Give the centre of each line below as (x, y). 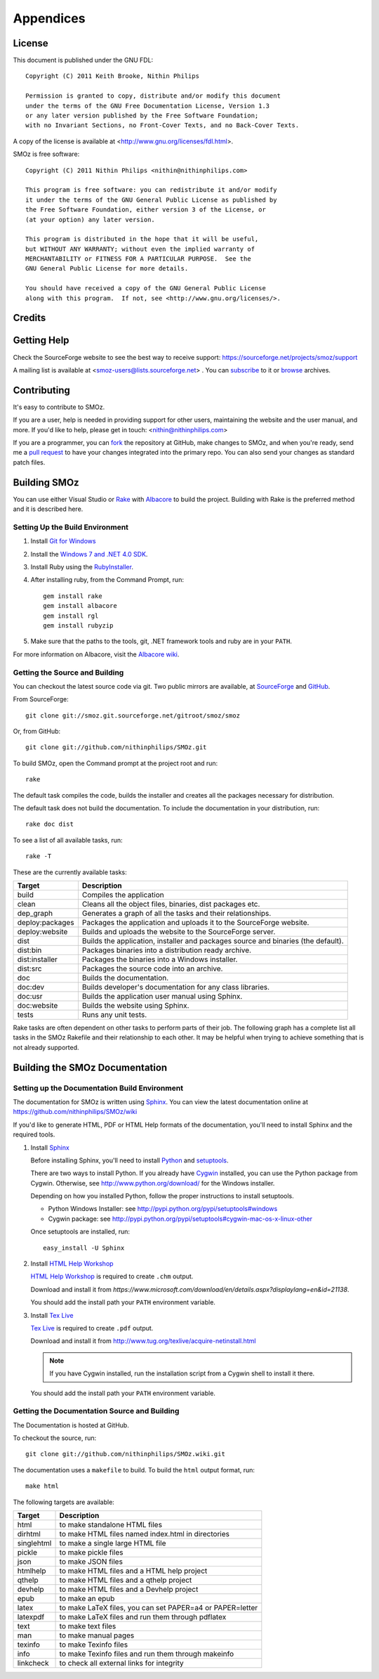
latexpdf (31, 1617)
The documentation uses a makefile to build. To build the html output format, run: (134, 1470)
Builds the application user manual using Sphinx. (162, 996)
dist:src (29, 968)
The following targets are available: (64, 1502)
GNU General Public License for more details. (107, 268)
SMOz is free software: (46, 154)
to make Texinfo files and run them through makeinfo (147, 1654)
